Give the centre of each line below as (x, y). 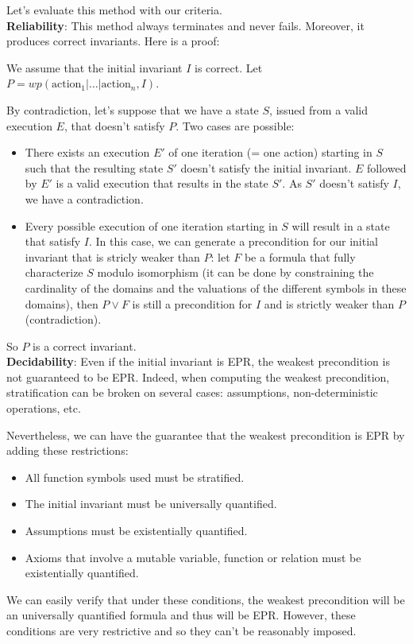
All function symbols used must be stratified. (135, 477)
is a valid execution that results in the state (162, 183)
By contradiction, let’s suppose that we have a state (133, 109)
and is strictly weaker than (329, 303)
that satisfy (53, 241)
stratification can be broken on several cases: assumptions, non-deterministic (192, 392)
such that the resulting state (94, 167)
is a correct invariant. (85, 345)
